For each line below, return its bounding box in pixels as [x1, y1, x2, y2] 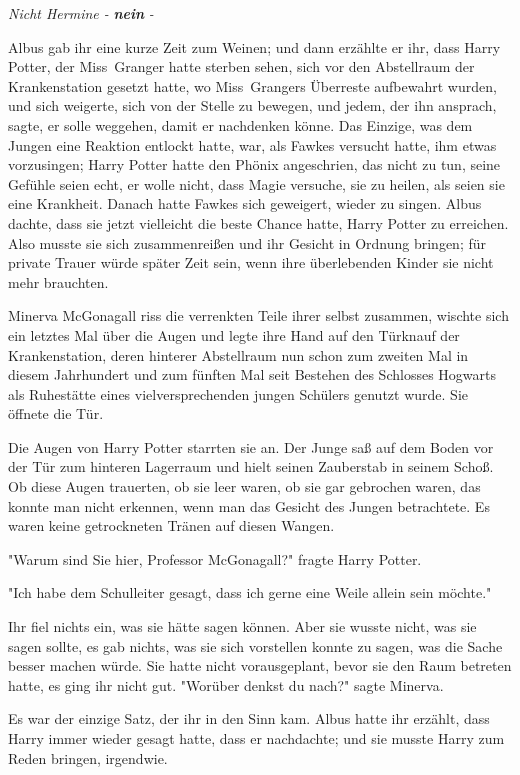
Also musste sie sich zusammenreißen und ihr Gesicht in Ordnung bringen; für [8, 232, 487, 253]
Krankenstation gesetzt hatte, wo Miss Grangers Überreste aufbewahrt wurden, [8, 75, 497, 96]
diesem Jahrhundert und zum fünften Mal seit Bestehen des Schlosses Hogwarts [8, 364, 496, 385]
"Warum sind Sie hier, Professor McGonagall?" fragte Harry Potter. [8, 548, 422, 569]
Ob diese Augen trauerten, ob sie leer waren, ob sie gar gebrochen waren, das [8, 476, 481, 497]
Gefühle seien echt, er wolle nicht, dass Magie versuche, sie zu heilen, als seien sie [8, 173, 505, 194]
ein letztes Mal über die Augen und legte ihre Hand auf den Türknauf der [8, 324, 460, 345]
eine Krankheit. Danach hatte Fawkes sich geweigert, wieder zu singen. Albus [8, 193, 482, 214]
